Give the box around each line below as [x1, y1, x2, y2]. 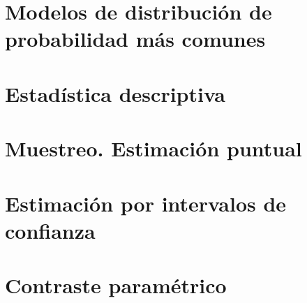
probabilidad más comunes [5, 24, 266, 53]
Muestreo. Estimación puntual [5, 134, 302, 163]
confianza [5, 216, 96, 244]
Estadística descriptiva [5, 79, 225, 108]
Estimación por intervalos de [5, 189, 287, 217]
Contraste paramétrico [5, 271, 227, 300]
